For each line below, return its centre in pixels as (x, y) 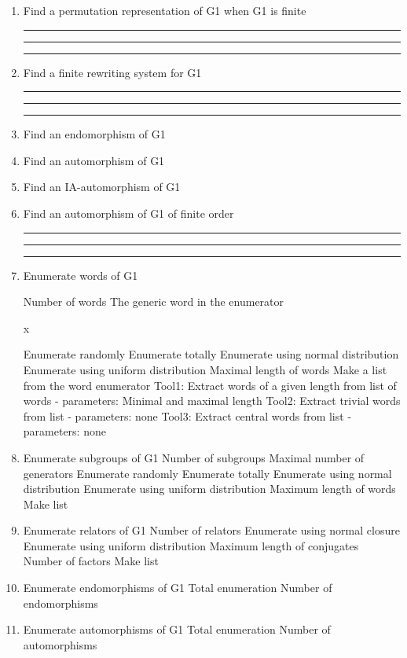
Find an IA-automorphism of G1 (102, 187)
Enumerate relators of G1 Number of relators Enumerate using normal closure (211, 530)
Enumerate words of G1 (81, 275)
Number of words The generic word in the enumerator (154, 301)
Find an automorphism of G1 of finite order (128, 213)
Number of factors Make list (91, 561)
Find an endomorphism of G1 (94, 134)
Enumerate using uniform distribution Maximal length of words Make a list (205, 369)
